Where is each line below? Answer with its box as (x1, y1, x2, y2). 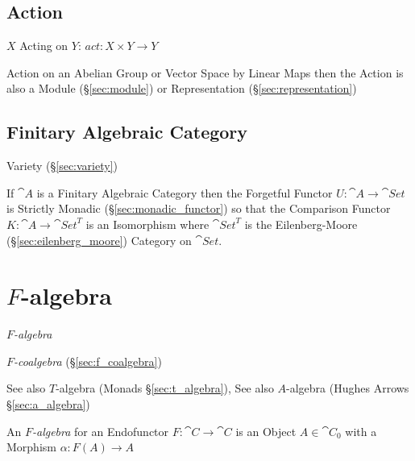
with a (345, 422, 377, 439)
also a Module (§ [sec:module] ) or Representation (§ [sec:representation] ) (6, 80, 357, 97)
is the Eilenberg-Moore (244, 215, 358, 232)
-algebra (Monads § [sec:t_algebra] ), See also (56, 380, 274, 397)
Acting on (19, 37, 68, 54)
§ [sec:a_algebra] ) (6, 396, 90, 413)
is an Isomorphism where (85, 215, 210, 232)
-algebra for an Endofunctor (31, 422, 169, 439)
